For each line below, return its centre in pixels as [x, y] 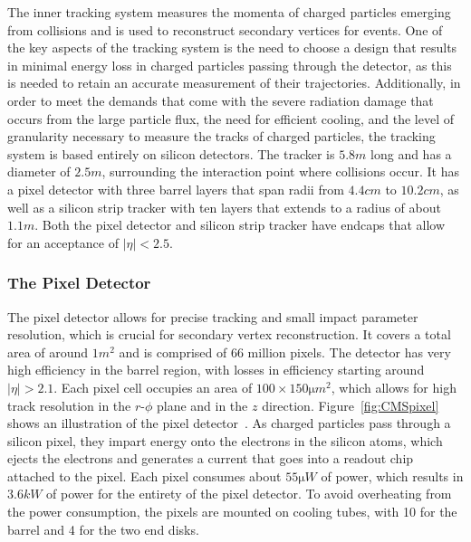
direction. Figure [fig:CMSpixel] [351, 405]
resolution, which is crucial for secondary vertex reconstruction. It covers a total [229, 334]
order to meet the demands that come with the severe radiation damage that [221, 100]
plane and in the [202, 405]
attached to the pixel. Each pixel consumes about [144, 475]
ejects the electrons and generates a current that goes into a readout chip [211, 458]
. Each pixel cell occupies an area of [153, 387]
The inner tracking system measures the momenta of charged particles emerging [229, 12]
